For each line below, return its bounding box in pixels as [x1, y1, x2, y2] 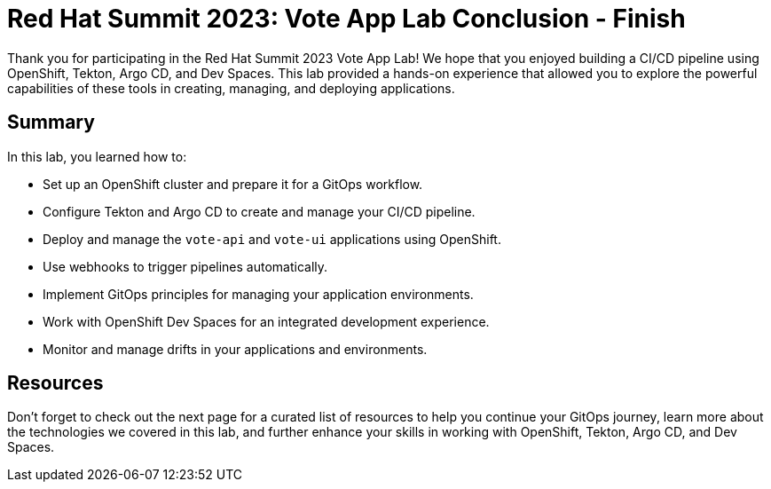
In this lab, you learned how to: [7, 148, 187, 164]
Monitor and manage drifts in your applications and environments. [43, 341, 428, 357]
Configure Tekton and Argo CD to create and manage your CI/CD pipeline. [43, 203, 476, 219]
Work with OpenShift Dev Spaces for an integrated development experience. [43, 313, 490, 329]
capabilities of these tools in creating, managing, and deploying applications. [7, 80, 455, 96]
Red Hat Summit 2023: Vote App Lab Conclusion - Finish [7, 4, 686, 34]
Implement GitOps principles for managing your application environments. [43, 286, 474, 302]
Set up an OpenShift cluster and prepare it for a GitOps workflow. [43, 176, 423, 192]
